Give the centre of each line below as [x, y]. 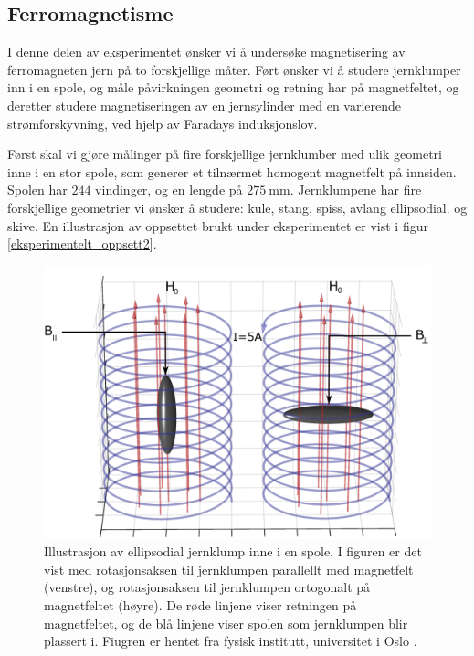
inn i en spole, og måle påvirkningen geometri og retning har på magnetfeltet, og [233, 87]
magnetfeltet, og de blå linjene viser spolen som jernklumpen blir [226, 623]
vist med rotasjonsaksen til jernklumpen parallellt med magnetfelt [229, 569]
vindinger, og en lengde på [169, 190]
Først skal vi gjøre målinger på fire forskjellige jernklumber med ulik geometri [225, 154]
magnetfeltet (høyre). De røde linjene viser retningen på [200, 605]
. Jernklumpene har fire [356, 190]
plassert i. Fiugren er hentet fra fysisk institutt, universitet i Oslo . [231, 641]
